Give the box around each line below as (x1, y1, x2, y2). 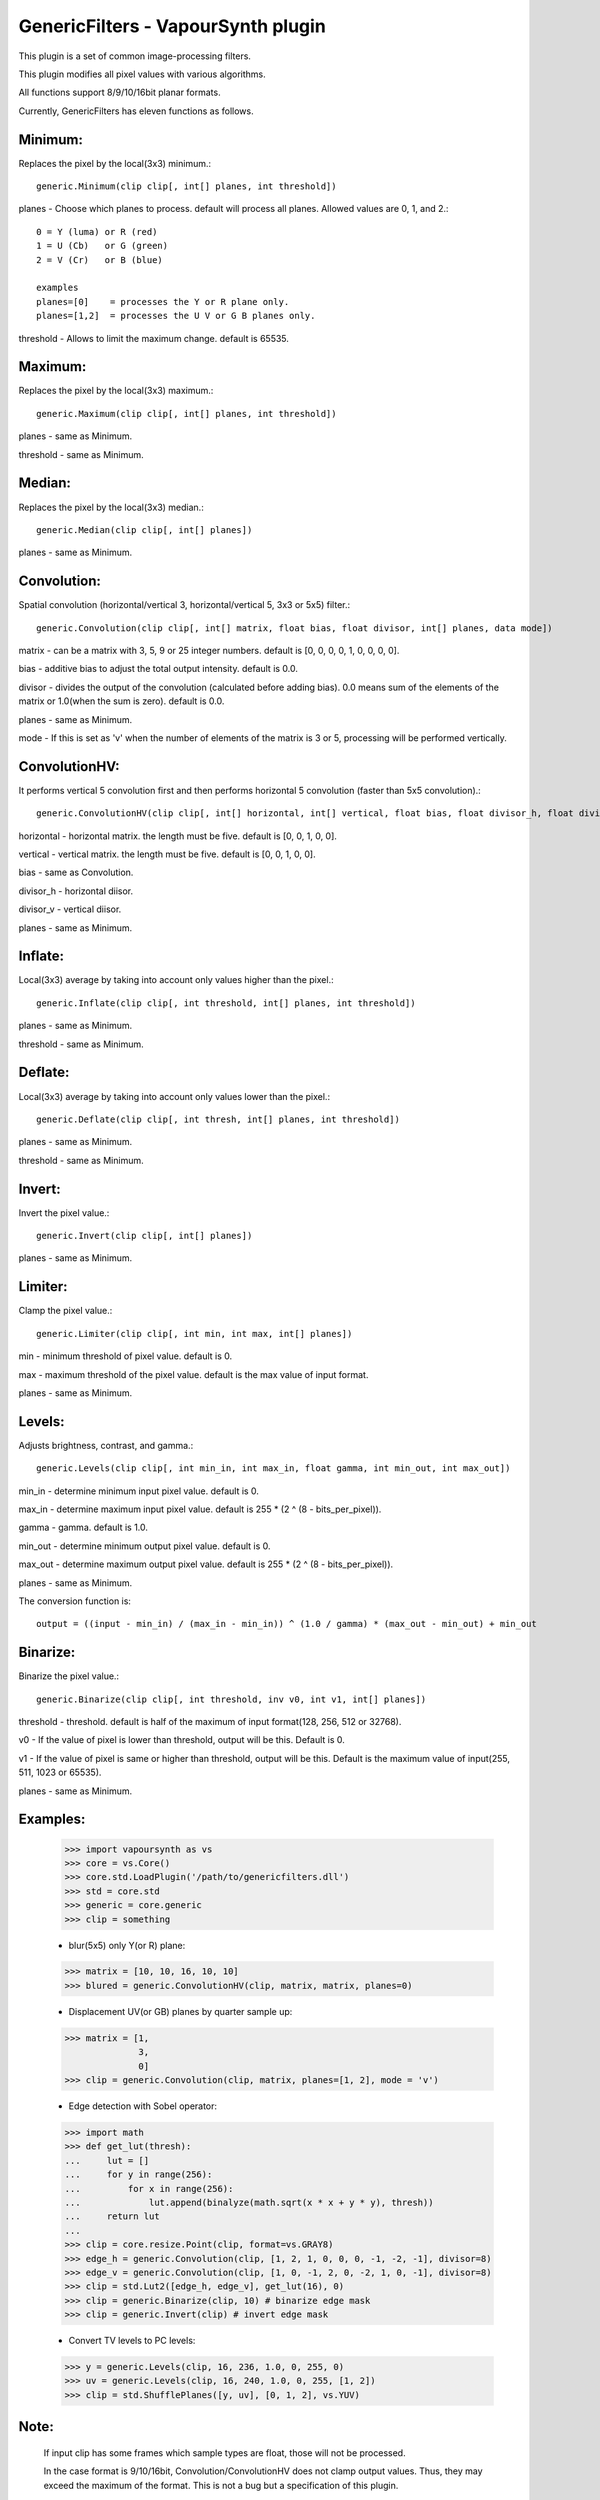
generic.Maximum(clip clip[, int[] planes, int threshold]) (36, 408, 337, 419)
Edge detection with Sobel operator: (68, 2100, 218, 2112)
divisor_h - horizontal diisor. (18, 885, 134, 897)
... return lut (64, 2211, 160, 2222)
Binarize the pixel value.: (18, 1670, 120, 1682)
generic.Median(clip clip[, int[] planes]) (36, 524, 253, 535)
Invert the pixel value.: (18, 1206, 110, 1219)
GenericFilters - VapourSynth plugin (18, 15, 327, 37)
